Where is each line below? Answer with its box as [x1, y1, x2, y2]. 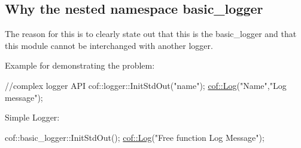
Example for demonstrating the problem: [5, 59, 155, 72]
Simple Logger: [5, 111, 60, 124]
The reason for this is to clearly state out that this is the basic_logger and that [5, 27, 297, 40]
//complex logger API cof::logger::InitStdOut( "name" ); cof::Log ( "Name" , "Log [5, 79, 287, 91]
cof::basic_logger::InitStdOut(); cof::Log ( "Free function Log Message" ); [5, 131, 264, 143]
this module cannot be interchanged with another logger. [5, 39, 213, 51]
